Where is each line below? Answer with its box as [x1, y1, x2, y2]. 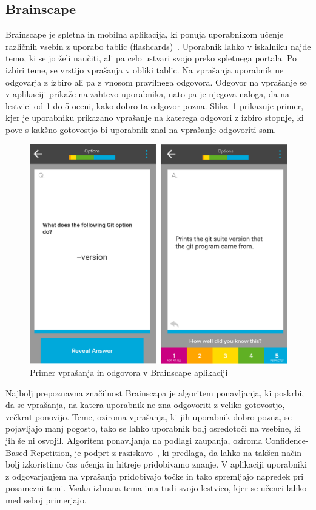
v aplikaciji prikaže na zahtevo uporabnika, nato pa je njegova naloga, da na [5, 87, 289, 100]
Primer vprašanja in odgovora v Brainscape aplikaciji [30, 366, 228, 379]
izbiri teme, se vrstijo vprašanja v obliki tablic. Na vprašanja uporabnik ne [5, 63, 284, 76]
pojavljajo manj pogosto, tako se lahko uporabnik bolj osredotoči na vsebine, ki [5, 422, 301, 435]
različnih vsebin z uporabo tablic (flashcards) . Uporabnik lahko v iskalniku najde [5, 39, 311, 52]
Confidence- [265, 434, 309, 446]
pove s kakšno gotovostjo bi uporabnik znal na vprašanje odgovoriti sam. [5, 123, 277, 135]
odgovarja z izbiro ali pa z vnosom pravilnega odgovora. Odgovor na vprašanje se [5, 75, 307, 88]
